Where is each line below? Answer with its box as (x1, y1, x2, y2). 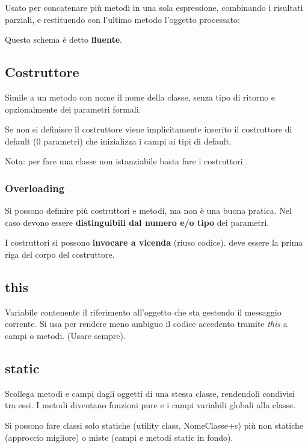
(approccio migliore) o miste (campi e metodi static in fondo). (5, 431, 233, 443)
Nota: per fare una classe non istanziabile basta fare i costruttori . (5, 155, 248, 167)
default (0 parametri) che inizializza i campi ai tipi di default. (5, 134, 232, 147)
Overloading (5, 180, 65, 195)
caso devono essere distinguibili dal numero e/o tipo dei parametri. (5, 216, 269, 228)
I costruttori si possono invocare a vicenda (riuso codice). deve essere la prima (5, 236, 303, 249)
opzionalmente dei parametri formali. (5, 102, 141, 115)
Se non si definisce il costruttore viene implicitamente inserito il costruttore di (5, 123, 292, 135)
